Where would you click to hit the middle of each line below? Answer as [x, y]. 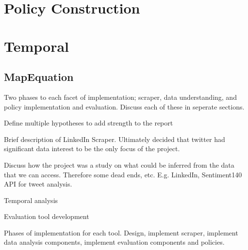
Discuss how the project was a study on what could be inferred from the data [119, 164]
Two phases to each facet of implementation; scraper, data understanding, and [120, 97]
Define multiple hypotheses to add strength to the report [89, 123]
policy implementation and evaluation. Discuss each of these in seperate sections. [124, 106]
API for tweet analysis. [38, 184]
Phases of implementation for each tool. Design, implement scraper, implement [121, 232]
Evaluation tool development [47, 216]
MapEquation [39, 77]
